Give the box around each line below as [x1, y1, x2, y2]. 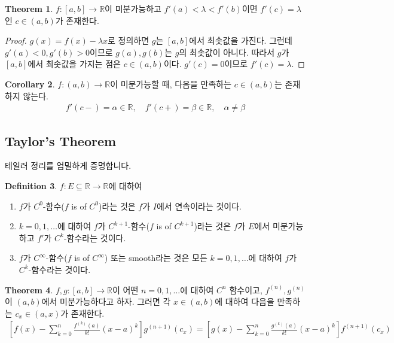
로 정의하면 [108, 34, 149, 47]
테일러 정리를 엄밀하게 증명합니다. [5, 159, 132, 172]
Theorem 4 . [5, 283, 53, 296]
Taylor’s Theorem [5, 131, 117, 150]
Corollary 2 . [5, 77, 55, 90]
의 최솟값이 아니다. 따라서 [179, 45, 275, 58]
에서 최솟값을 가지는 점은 [28, 57, 121, 70]
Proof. [5, 34, 27, 47]
